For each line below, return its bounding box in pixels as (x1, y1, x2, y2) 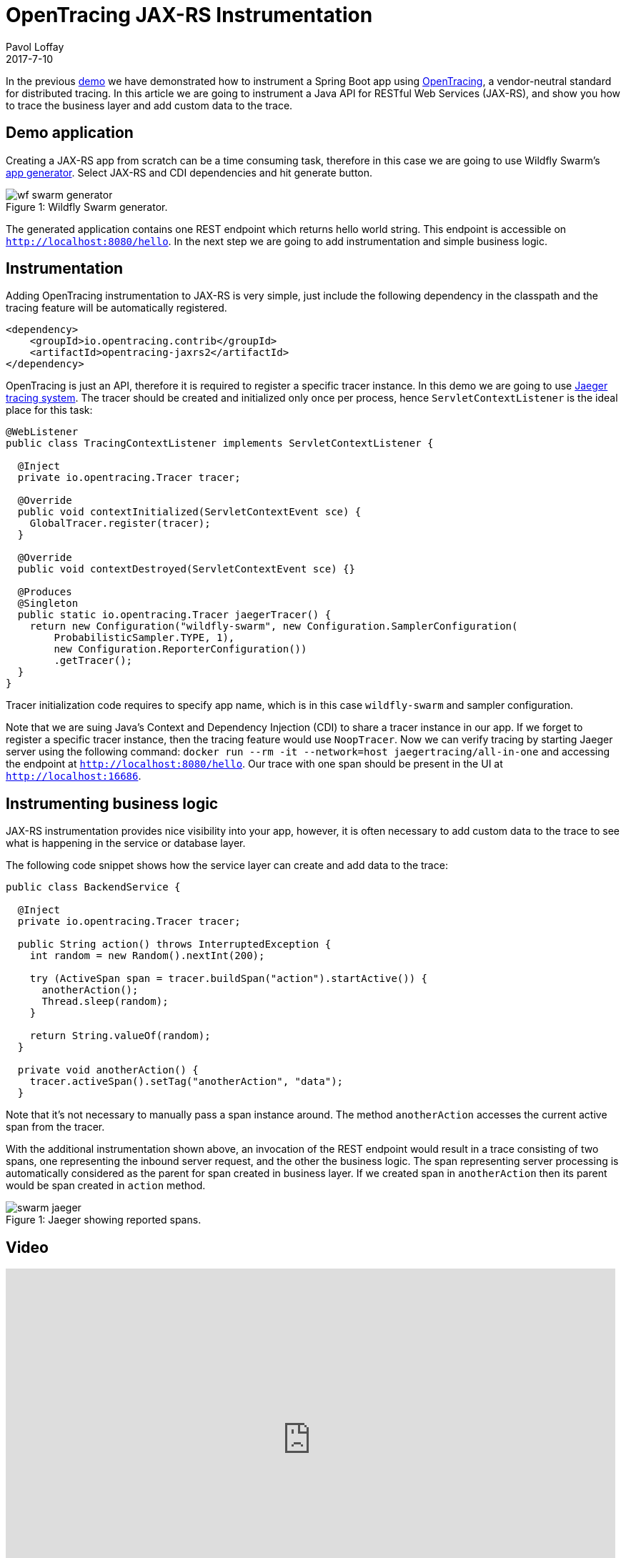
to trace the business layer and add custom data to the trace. (6, 99, 293, 111)
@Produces (17, 586, 72, 598)
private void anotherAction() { (17, 1064, 199, 1076)
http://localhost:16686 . (6, 770, 141, 783)
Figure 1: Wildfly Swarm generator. (6, 200, 168, 213)
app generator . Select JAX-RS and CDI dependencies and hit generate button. (6, 166, 373, 179)
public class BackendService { (6, 881, 181, 893)
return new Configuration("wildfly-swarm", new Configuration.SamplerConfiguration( (29, 620, 518, 632)
